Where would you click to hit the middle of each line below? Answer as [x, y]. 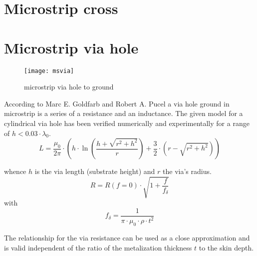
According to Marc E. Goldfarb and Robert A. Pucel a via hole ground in [117, 103]
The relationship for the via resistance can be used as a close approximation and [127, 238]
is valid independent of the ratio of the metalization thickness [98, 247]
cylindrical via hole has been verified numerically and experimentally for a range [127, 123]
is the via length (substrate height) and [95, 171]
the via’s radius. [187, 171]
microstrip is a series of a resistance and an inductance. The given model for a [124, 113]
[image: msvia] [49, 71]
